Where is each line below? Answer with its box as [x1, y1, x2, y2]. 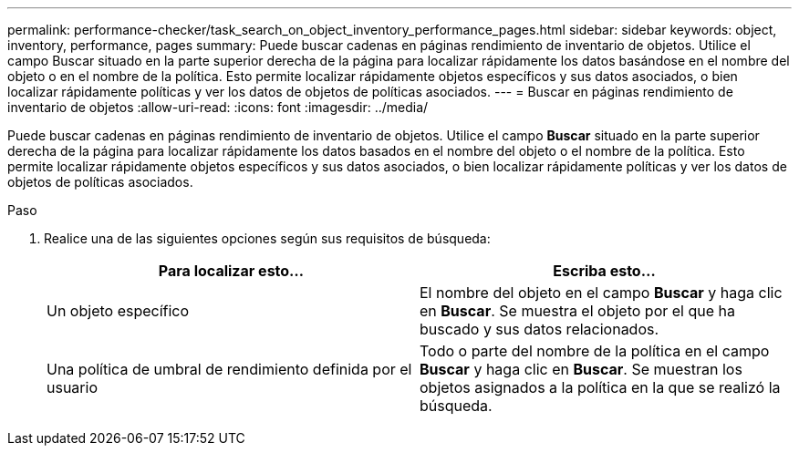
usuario [47, 378, 98, 396]
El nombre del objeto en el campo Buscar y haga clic [420, 283, 783, 302]
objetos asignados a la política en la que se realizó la [420, 378, 781, 396]
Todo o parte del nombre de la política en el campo [420, 342, 770, 360]
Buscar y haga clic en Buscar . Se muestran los [420, 360, 742, 378]
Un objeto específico [47, 302, 190, 320]
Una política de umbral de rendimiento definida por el [47, 360, 412, 378]
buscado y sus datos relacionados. [420, 320, 659, 338]
